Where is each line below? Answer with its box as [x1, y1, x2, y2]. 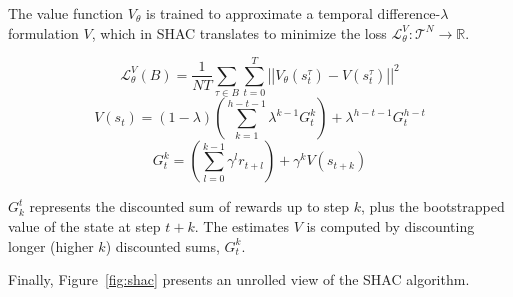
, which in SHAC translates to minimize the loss [91, 22, 387, 43]
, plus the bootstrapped [361, 196, 505, 217]
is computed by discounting [306, 215, 475, 236]
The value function [8, 3, 124, 23]
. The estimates [194, 215, 289, 236]
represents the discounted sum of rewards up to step [29, 196, 350, 217]
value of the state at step [8, 215, 161, 236]
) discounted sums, [105, 235, 220, 256]
